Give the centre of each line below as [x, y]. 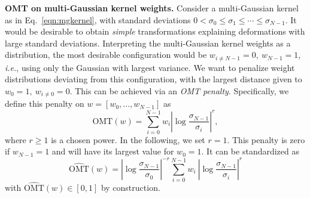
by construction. [130, 188]
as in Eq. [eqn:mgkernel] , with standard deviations [98, 19]
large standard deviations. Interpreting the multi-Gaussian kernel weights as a [148, 43]
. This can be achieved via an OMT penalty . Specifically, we [179, 91]
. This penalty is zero [266, 139]
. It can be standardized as [250, 151]
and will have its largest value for [113, 151]
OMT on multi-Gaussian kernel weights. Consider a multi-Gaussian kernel [152, 8]
